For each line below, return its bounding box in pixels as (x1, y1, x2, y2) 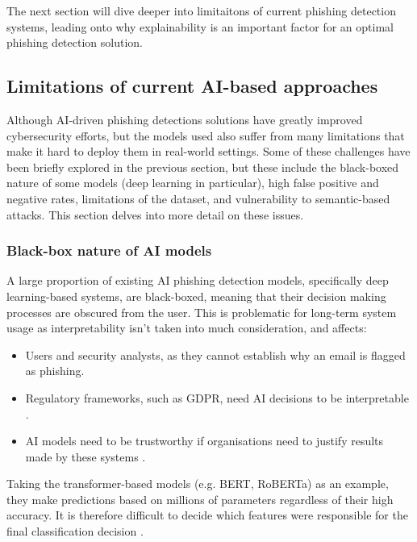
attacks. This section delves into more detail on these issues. (6, 206, 304, 223)
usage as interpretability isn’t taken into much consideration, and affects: (6, 319, 367, 336)
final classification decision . (6, 523, 144, 540)
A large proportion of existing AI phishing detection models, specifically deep (6, 272, 389, 289)
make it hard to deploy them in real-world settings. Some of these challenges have (6, 143, 411, 160)
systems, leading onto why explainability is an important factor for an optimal (6, 18, 394, 35)
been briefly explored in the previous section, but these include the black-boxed (6, 158, 399, 175)
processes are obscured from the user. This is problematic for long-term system (6, 303, 397, 320)
